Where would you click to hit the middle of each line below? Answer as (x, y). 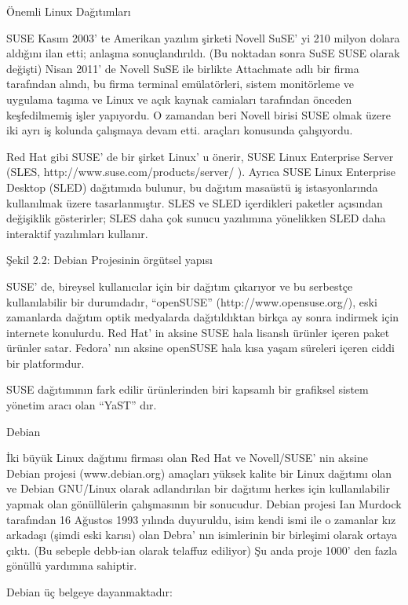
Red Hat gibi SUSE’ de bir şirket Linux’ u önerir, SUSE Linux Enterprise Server (200, 156)
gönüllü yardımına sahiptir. (72, 565)
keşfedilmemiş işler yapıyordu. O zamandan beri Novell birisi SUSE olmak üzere (199, 114)
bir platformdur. (46, 363)
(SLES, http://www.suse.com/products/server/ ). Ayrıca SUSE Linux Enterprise (201, 172)
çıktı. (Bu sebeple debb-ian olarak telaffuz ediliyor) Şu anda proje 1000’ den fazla (202, 550)
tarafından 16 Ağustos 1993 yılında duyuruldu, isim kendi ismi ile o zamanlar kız (201, 519)
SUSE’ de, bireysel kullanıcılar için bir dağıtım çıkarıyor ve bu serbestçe (180, 286)
